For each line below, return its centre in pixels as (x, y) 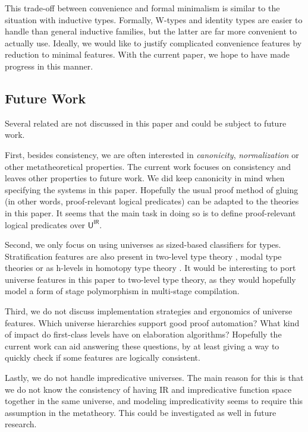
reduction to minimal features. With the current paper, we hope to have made (147, 54)
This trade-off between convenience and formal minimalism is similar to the (142, 8)
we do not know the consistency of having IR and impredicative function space (148, 389)
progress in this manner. (49, 66)
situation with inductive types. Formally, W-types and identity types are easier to (154, 19)
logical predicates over (45, 224)
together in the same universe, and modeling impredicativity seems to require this (154, 401)
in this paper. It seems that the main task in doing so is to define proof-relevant (150, 212)
